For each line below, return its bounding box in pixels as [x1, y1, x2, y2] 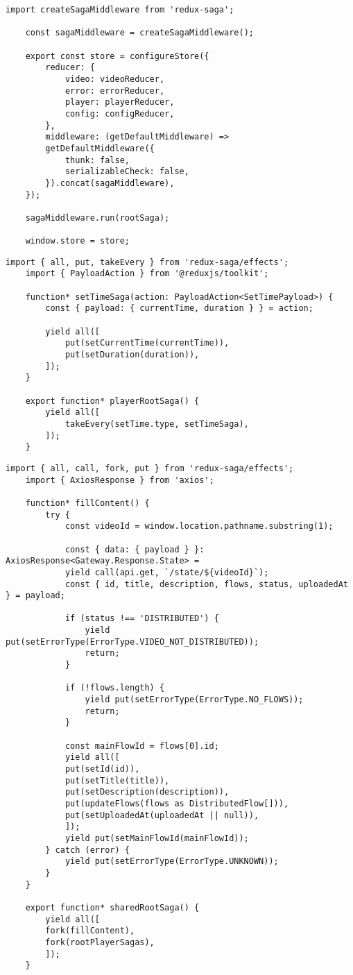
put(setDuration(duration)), [64, 350, 200, 360]
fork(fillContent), [45, 926, 135, 936]
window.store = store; [25, 236, 130, 246]
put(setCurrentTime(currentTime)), [64, 338, 230, 348]
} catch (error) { [45, 845, 130, 855]
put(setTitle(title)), [64, 775, 170, 786]
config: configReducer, [64, 108, 175, 119]
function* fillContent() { [25, 498, 150, 508]
